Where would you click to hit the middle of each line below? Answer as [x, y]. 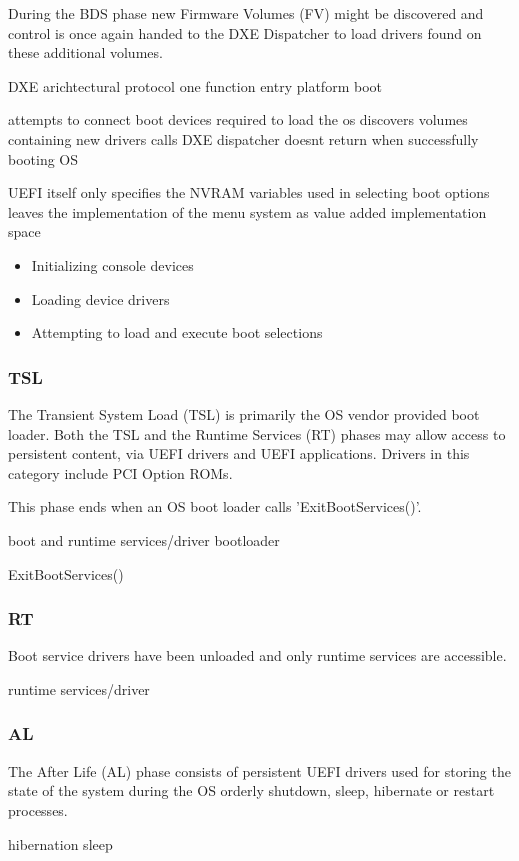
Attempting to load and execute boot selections [177, 332]
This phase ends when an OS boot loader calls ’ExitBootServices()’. [215, 506]
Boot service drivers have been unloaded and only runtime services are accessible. [257, 655]
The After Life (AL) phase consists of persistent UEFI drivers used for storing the [259, 770]
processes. [38, 809]
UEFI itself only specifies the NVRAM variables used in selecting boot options [249, 192]
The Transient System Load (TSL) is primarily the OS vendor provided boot [244, 413]
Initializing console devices [112, 264]
